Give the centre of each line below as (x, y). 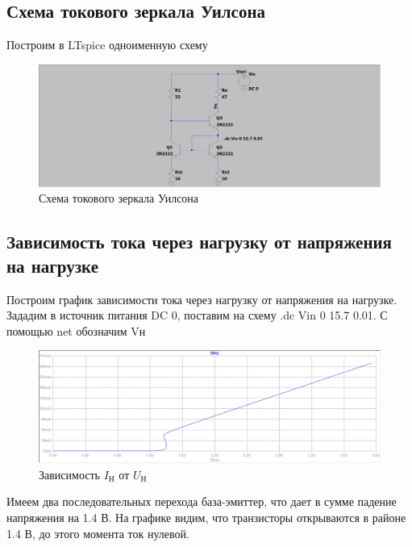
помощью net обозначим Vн (76, 330)
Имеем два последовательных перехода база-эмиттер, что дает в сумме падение (202, 501)
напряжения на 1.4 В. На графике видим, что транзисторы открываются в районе (206, 518)
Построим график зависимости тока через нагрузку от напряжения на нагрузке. (202, 299)
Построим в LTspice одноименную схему (107, 45)
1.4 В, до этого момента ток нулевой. (98, 533)
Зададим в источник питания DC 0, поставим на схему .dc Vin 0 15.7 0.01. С (197, 315)
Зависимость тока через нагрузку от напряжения (199, 242)
